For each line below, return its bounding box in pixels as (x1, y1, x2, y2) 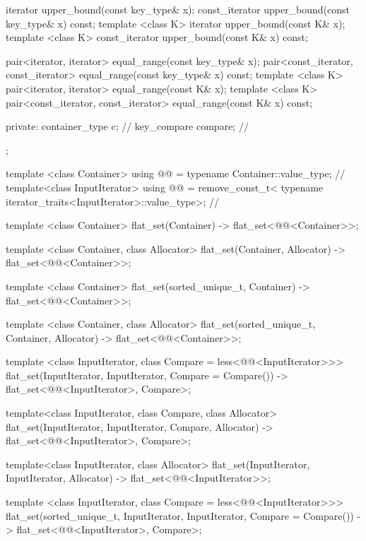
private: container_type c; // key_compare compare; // (6, 119, 249, 133)
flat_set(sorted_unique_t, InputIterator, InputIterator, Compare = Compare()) (6, 508, 354, 523)
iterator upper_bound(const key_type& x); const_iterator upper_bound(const (6, 2, 350, 16)
